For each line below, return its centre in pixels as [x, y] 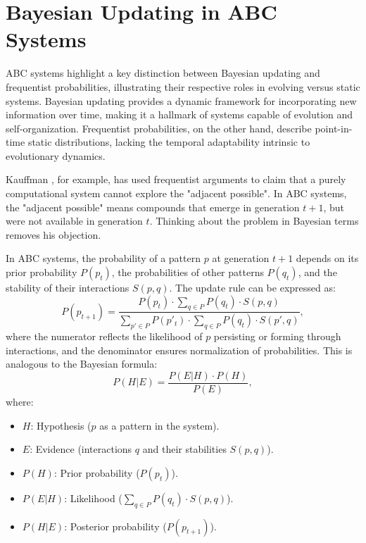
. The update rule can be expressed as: [252, 288]
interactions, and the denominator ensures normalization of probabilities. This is [179, 350]
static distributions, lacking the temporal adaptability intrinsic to [169, 142]
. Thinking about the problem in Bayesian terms [254, 221]
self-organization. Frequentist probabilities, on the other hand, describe [159, 128]
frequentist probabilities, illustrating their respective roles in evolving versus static [183, 86]
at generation [241, 258]
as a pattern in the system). [159, 425]
